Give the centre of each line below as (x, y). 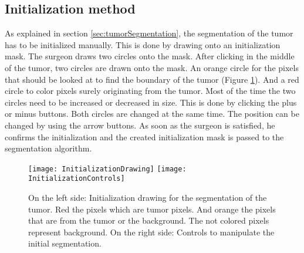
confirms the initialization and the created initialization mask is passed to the (144, 136)
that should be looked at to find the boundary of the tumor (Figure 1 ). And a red (152, 79)
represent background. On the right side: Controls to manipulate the (151, 232)
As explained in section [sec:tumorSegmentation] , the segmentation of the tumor (149, 33)
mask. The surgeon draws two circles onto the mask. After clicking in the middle (150, 56)
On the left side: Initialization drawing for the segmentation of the (148, 198)
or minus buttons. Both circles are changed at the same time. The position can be (152, 114)
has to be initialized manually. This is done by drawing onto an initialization (143, 44)
